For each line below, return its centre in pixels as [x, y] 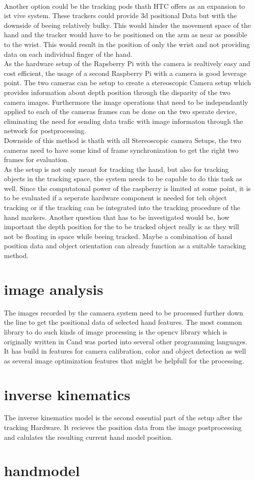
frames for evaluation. [37, 159]
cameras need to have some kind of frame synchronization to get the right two [121, 150]
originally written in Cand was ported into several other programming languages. [126, 341]
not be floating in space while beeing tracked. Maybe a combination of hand [118, 236]
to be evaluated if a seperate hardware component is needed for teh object [115, 198]
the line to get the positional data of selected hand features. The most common [123, 322]
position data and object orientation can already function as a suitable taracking [125, 246]
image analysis [54, 289]
